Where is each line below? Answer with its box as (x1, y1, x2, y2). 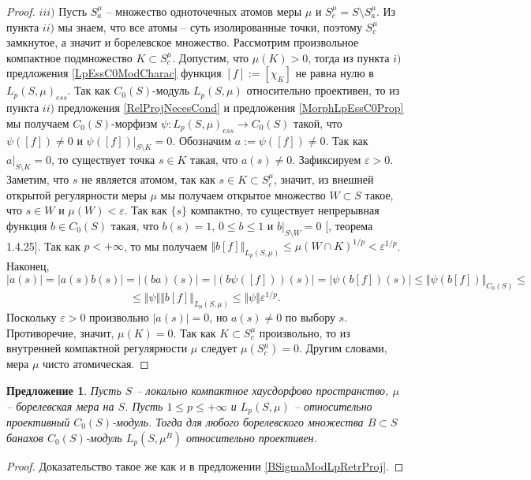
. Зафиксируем (292, 151, 361, 168)
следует (200, 340, 237, 356)
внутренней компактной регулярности (6, 340, 188, 356)
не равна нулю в (295, 65, 374, 81)
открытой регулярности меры (6, 186, 147, 203)
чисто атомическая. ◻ (43, 355, 149, 372)
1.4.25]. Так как (6, 237, 80, 254)
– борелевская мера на (6, 397, 114, 414)
